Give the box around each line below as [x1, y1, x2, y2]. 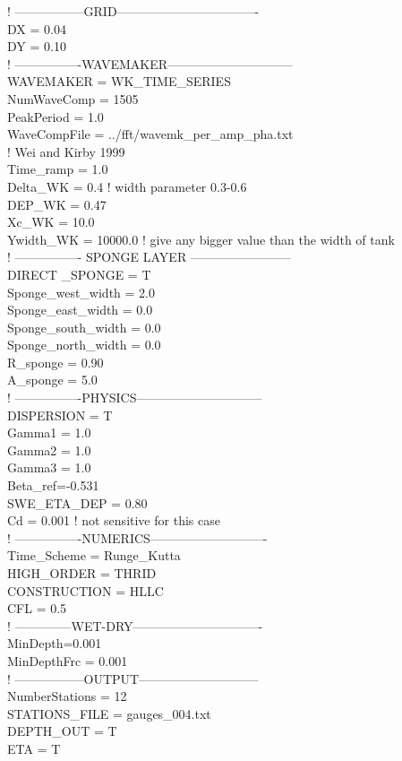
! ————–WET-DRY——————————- [7, 616, 263, 635]
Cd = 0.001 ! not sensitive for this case [7, 511, 220, 530]
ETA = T [7, 739, 61, 757]
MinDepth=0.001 [7, 634, 102, 653]
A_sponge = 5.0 [7, 370, 98, 389]
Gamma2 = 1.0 [7, 440, 91, 459]
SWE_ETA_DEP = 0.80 [7, 493, 148, 512]
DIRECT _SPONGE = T [7, 264, 151, 283]
